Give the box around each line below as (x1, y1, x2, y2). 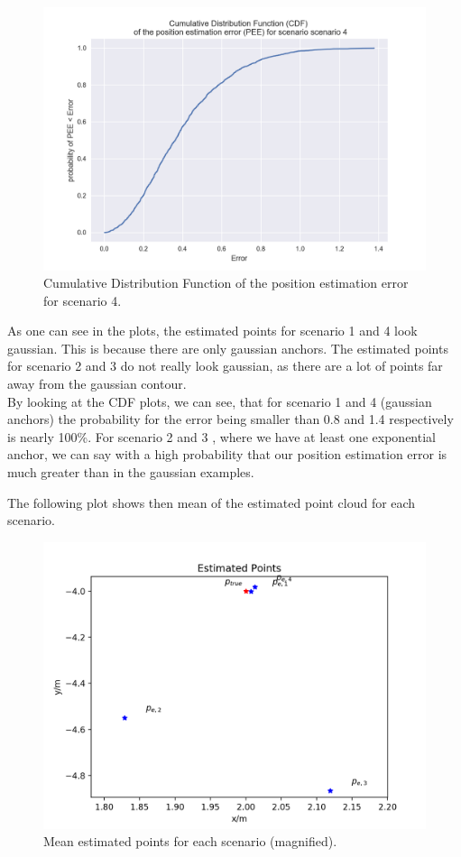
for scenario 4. (43, 290, 122, 309)
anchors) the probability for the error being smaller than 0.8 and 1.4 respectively (7, 410, 454, 428)
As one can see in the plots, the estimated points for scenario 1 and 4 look (7, 321, 418, 340)
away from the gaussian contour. (7, 374, 187, 393)
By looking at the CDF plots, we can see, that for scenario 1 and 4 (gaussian (7, 392, 432, 410)
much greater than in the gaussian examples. (7, 463, 254, 482)
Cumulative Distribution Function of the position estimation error (43, 273, 409, 292)
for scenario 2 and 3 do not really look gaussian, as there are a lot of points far (7, 356, 443, 375)
